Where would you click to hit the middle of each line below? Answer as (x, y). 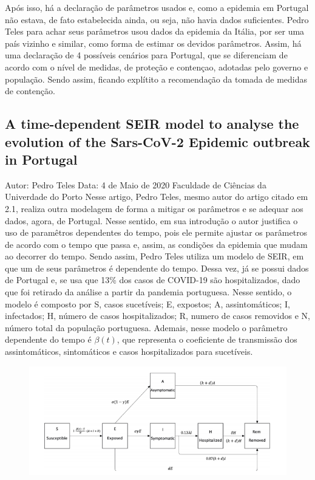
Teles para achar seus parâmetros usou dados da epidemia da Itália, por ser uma (155, 31)
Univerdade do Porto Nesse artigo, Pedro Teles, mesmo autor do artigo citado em (157, 197)
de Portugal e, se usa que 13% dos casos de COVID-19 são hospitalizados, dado (153, 280)
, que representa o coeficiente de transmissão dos (207, 339)
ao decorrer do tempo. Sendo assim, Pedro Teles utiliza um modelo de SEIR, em (154, 256)
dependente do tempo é (48, 339)
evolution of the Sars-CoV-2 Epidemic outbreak (157, 141)
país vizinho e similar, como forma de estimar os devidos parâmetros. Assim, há (153, 43)
